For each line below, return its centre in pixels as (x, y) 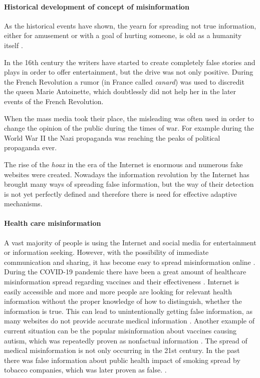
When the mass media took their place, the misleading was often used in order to (129, 118)
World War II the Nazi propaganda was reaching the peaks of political (112, 137)
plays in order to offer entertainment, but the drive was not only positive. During (129, 72)
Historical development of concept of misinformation (97, 6)
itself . (14, 45)
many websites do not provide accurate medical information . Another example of (129, 321)
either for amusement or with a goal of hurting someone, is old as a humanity (123, 35)
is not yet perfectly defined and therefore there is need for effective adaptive (120, 194)
